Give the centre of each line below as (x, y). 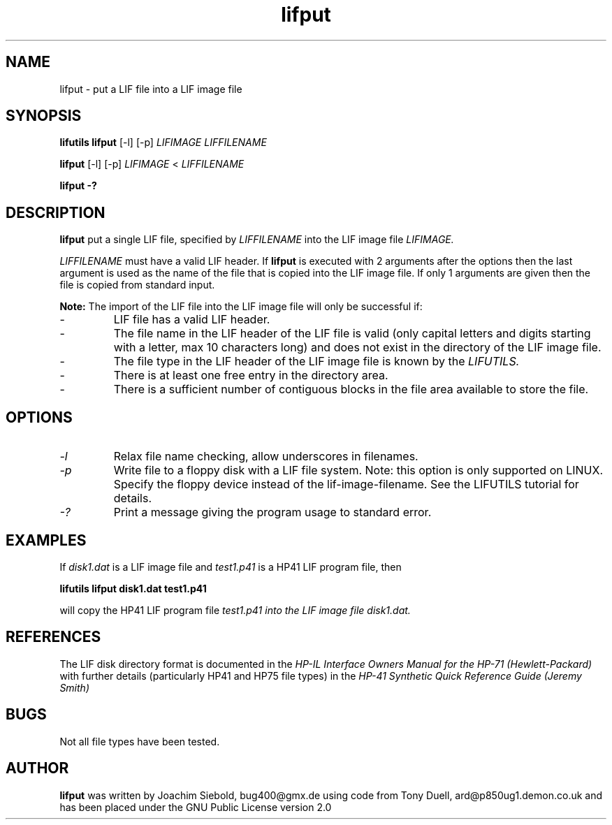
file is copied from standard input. (137, 285)
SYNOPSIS (44, 116)
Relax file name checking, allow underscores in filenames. (266, 457)
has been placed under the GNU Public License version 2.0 (196, 807)
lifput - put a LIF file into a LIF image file (151, 89)
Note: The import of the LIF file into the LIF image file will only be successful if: (241, 307)
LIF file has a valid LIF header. (192, 320)
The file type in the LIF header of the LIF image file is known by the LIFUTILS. (316, 362)
